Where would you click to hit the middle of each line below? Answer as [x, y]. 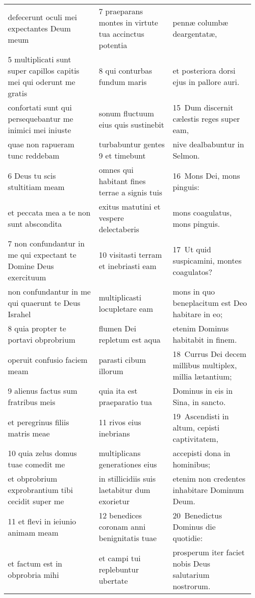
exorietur [114, 501]
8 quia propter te [37, 328]
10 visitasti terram [130, 255]
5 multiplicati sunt [39, 59]
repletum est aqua [130, 340]
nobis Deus [191, 563]
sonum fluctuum [126, 113]
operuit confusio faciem [48, 359]
